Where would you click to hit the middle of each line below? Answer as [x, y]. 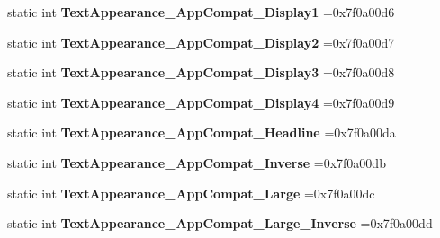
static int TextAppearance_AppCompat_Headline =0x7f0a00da [202, 132]
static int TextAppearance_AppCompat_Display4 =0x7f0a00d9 [201, 102]
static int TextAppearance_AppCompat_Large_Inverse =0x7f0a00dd [220, 223]
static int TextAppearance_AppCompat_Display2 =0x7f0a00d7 [201, 42]
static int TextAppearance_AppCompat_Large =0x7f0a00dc [191, 193]
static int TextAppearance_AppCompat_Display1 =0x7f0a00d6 [201, 12]
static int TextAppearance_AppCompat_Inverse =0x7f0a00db [197, 162]
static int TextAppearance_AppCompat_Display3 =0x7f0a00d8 [201, 72]
